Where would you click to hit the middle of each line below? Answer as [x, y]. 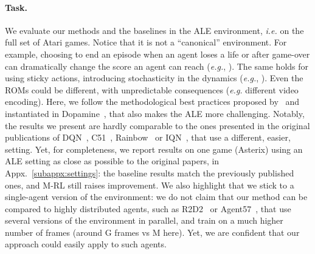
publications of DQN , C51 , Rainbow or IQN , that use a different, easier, [148, 137]
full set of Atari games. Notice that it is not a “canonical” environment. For [146, 42]
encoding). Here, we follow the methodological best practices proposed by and [152, 102]
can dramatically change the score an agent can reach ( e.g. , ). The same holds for [157, 66]
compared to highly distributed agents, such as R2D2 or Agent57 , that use [148, 208]
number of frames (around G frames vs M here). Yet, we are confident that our [152, 232]
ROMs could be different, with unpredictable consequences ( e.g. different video [152, 89]
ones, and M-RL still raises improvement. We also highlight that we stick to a [150, 185]
